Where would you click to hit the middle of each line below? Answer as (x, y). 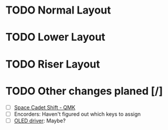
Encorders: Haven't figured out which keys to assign (77, 114)
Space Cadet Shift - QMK (45, 107)
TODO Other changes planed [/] (84, 91)
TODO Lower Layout (56, 37)
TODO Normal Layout (58, 10)
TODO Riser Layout (53, 64)
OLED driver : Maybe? (40, 121)
